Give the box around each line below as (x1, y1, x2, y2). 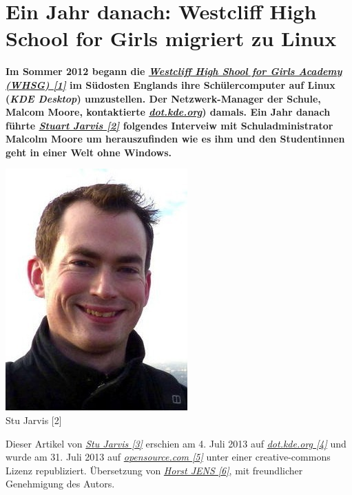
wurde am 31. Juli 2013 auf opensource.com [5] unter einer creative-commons (6, 450, 331, 464)
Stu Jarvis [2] (6, 413, 62, 428)
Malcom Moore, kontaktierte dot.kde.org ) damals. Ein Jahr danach (6, 105, 331, 119)
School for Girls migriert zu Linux (6, 24, 337, 52)
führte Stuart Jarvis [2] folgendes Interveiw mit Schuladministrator (6, 118, 333, 132)
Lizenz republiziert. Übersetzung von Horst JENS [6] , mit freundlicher (6, 463, 303, 477)
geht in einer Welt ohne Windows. (6, 145, 172, 159)
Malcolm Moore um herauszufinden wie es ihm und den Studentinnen (6, 131, 345, 146)
